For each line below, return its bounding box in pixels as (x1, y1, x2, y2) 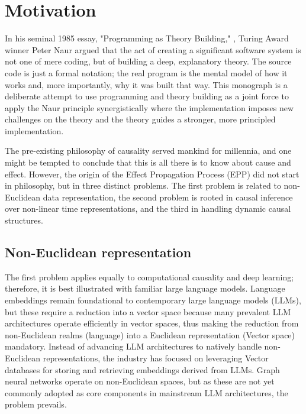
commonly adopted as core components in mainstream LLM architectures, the (5, 386, 288, 399)
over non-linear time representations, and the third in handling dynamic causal (5, 202, 291, 215)
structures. (5, 214, 43, 227)
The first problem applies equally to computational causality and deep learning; (5, 270, 294, 283)
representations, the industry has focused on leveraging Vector (43, 351, 269, 364)
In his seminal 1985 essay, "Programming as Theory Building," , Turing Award (5, 32, 289, 44)
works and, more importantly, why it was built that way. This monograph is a (5, 78, 288, 90)
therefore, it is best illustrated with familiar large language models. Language (5, 282, 285, 295)
